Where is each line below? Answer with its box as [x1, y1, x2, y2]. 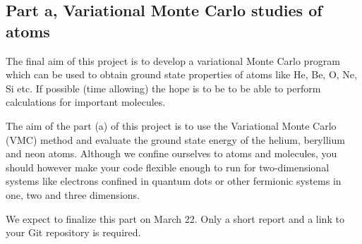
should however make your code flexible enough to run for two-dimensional [6, 159, 330, 174]
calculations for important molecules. [6, 94, 166, 109]
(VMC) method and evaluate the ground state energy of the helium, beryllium [6, 132, 345, 147]
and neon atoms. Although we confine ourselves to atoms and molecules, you [6, 146, 337, 161]
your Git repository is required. [6, 225, 141, 240]
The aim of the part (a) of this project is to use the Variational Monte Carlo [6, 118, 337, 133]
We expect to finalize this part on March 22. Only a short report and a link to [6, 211, 344, 226]
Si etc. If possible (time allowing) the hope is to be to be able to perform [6, 80, 321, 95]
